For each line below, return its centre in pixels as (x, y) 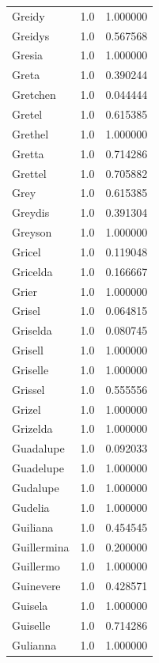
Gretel (27, 114)
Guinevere (36, 586)
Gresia (28, 55)
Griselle (30, 369)
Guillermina (41, 546)
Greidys (31, 35)
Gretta (28, 153)
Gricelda (32, 271)
